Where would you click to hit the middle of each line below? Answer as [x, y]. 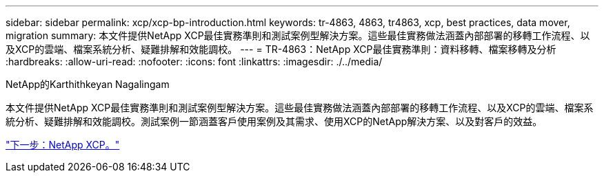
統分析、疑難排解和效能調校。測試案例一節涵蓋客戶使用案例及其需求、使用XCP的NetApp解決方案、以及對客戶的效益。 [274, 121]
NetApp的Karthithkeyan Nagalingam [88, 84]
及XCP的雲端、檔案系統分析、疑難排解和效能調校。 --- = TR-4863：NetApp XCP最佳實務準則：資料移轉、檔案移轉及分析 [281, 49]
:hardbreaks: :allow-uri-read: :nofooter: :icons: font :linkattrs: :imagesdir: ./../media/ [194, 62]
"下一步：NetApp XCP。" [63, 145]
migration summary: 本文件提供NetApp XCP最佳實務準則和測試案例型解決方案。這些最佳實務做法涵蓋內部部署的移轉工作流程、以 [298, 35]
